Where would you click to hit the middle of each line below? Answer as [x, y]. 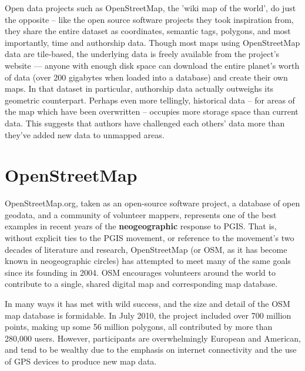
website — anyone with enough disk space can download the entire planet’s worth [152, 65]
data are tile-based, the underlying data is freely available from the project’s [142, 54]
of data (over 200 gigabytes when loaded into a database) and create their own [146, 77]
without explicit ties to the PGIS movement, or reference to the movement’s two [150, 238]
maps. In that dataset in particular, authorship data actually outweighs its [139, 88]
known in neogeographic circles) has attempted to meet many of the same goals [148, 261]
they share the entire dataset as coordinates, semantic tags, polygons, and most [148, 31]
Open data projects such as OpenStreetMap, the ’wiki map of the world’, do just [150, 8]
